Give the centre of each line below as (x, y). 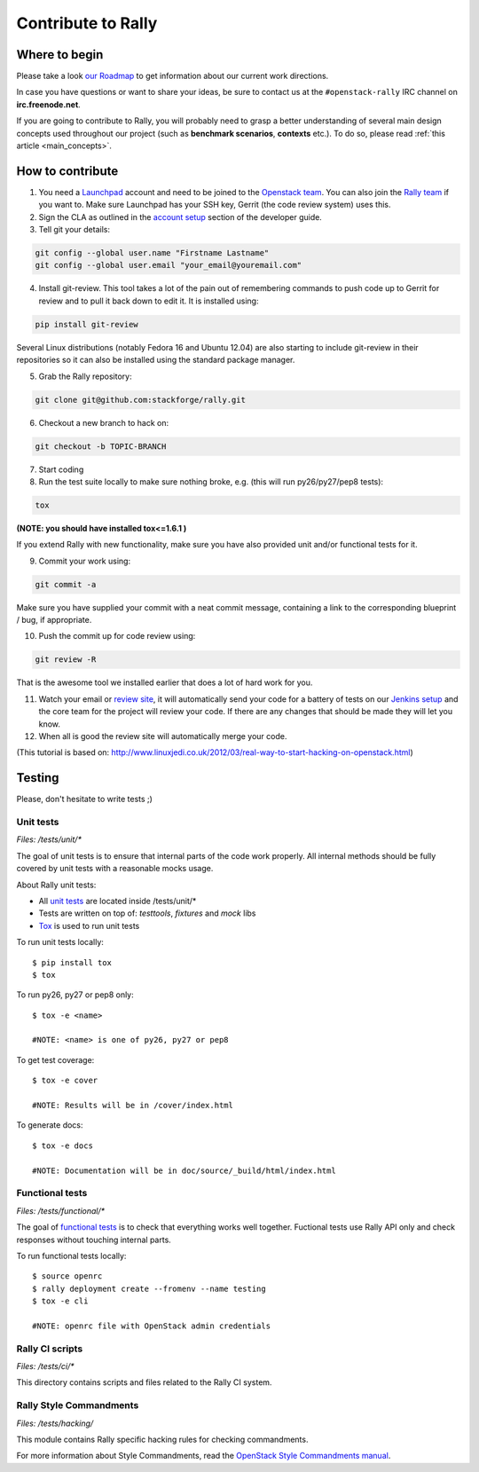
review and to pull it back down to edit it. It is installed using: (149, 301)
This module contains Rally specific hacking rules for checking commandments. (162, 1439)
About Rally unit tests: (56, 885)
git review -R (66, 660)
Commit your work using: (85, 561)
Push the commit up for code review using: (117, 636)
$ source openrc (67, 1276)
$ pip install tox (72, 962)
